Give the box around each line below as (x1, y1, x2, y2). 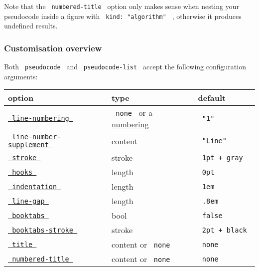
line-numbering (12, 114, 69, 123)
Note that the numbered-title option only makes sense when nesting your (4, 1, 239, 11)
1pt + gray (202, 153, 243, 162)
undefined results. (4, 20, 58, 31)
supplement (8, 141, 49, 149)
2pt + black (202, 226, 247, 234)
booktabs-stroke (12, 226, 73, 234)
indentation (12, 182, 57, 191)
